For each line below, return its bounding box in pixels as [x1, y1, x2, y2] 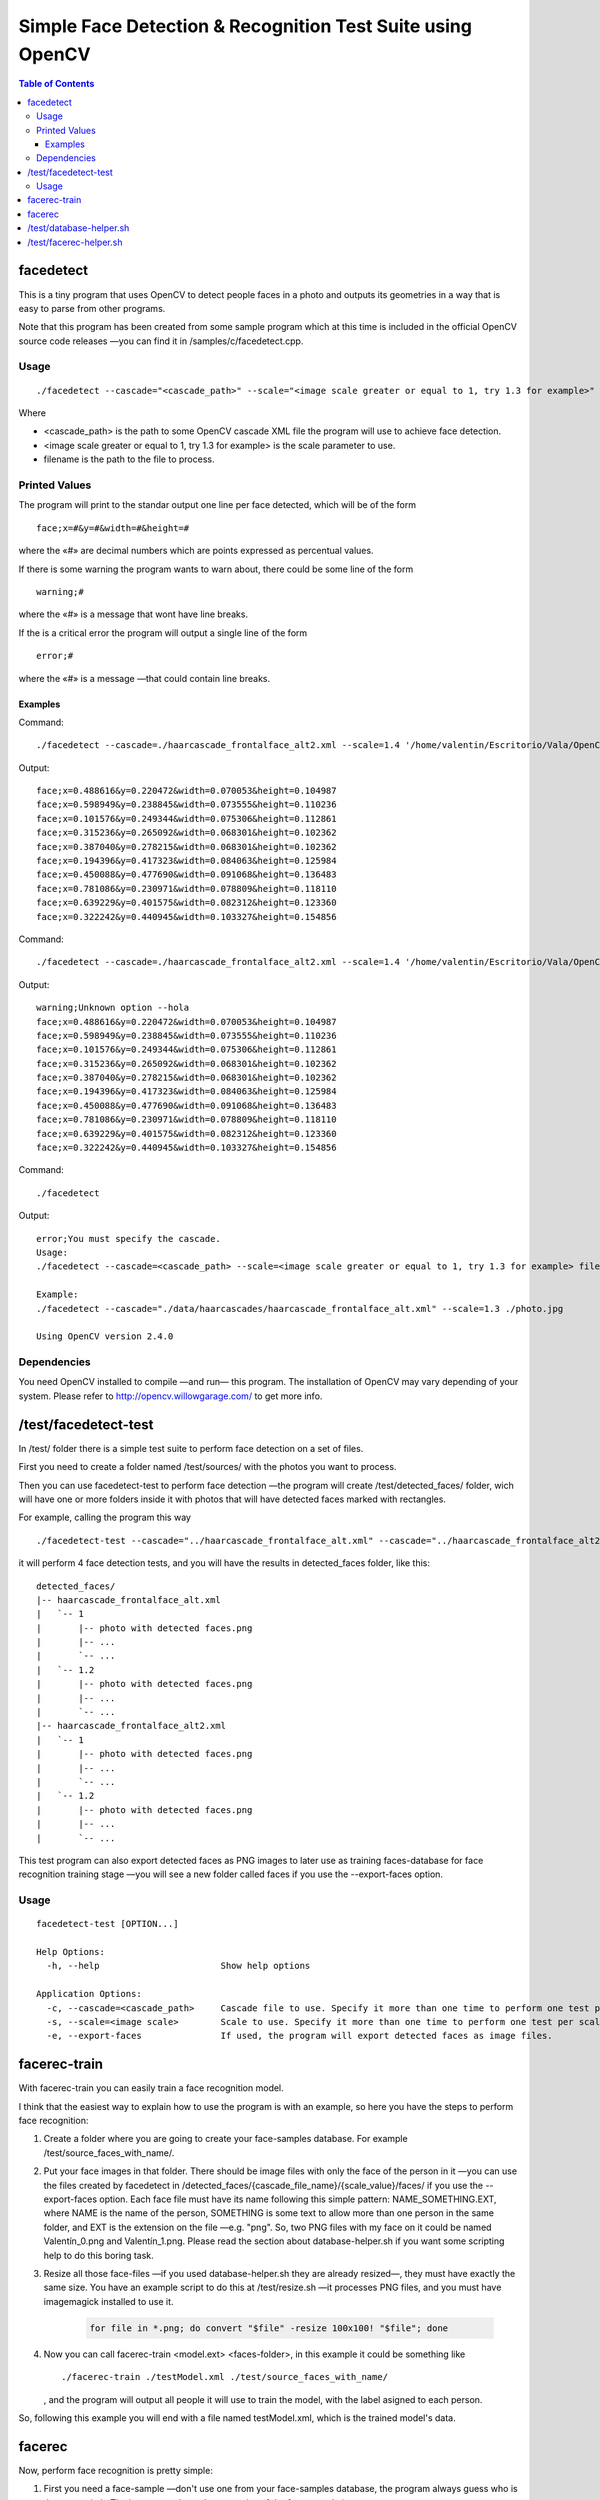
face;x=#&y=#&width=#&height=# [36, 522, 190, 534]
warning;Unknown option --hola [36, 1002, 190, 1014]
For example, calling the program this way [18, 1511, 192, 1524]
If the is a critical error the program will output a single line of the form [18, 626, 308, 639]
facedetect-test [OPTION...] [36, 1918, 179, 1930]
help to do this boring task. [43, 2249, 154, 2261]
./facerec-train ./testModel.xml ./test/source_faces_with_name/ [61, 2371, 389, 2383]
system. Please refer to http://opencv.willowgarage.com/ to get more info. [18, 1390, 323, 1402]
